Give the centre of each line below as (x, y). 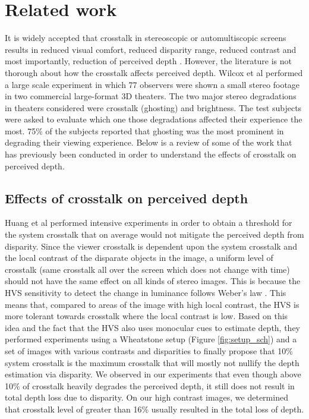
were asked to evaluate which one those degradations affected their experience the (154, 119)
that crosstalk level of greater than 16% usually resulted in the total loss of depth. (154, 409)
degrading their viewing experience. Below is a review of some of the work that (149, 142)
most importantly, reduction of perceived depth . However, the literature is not (149, 61)
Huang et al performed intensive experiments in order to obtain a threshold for (149, 223)
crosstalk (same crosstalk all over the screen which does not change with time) (147, 269)
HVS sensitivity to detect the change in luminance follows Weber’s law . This (146, 293)
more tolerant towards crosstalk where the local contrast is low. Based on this (146, 316)
